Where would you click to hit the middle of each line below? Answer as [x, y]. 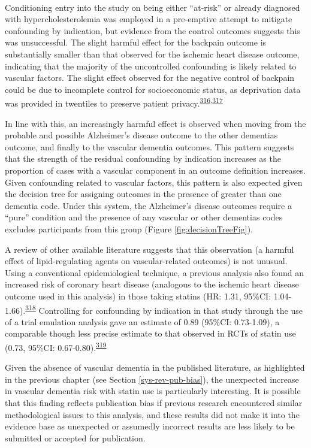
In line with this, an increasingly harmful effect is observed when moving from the [155, 123]
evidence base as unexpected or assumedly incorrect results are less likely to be [150, 426]
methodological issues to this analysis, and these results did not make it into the [152, 414]
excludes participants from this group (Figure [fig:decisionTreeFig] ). [129, 228]
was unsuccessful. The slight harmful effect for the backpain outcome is [136, 42]
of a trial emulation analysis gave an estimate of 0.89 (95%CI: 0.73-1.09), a [142, 321]
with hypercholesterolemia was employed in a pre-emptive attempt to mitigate [149, 19]
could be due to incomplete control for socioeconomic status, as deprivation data [153, 89]
